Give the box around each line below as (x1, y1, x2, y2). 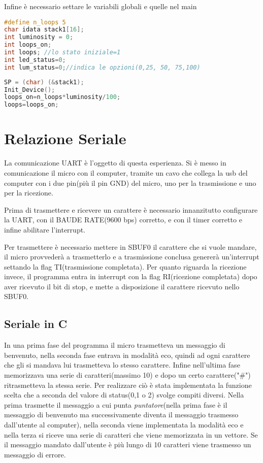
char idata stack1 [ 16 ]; (4, 26, 84, 34)
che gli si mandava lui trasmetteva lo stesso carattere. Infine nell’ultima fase (4, 359, 240, 370)
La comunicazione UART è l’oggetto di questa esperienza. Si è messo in (4, 157, 226, 168)
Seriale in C (4, 316, 68, 332)
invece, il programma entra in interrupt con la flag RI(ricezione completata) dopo (4, 271, 257, 282)
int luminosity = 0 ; (4, 34, 74, 41)
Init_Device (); (4, 86, 55, 93)
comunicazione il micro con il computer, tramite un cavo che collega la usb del (4, 167, 248, 178)
